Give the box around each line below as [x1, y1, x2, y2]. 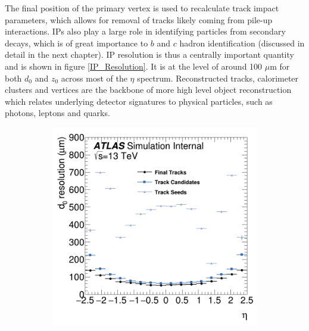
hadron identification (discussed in [179, 36, 305, 49]
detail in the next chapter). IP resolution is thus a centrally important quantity [5, 48, 294, 61]
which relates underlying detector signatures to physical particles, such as [5, 95, 273, 107]
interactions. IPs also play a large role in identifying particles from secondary [5, 25, 286, 38]
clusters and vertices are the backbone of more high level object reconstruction [5, 83, 292, 96]
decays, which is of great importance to [5, 36, 148, 49]
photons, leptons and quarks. [5, 107, 110, 119]
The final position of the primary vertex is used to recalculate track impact [5, 2, 279, 14]
